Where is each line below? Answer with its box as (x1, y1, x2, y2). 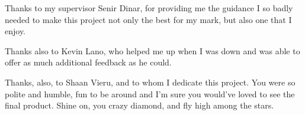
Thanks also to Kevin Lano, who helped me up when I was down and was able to (5, 44, 300, 57)
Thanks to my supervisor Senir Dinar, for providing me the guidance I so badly (5, 2, 293, 14)
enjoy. (5, 25, 26, 37)
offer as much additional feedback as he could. (5, 56, 172, 68)
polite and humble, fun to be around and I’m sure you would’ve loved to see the (5, 87, 295, 100)
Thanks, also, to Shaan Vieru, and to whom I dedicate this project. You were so (5, 75, 296, 88)
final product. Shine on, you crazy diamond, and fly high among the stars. (5, 99, 274, 111)
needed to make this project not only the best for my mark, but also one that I (5, 13, 292, 25)
